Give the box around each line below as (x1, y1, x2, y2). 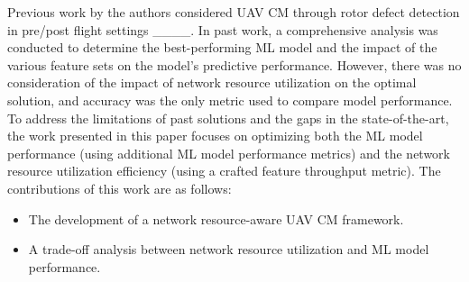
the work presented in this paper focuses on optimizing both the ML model (7, 126, 423, 145)
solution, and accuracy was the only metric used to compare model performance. (7, 90, 453, 109)
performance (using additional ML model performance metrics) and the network (7, 143, 450, 162)
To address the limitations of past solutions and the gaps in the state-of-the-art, (7, 108, 449, 127)
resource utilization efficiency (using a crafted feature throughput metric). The (7, 161, 441, 180)
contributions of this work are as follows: (7, 178, 232, 197)
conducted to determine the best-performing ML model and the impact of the (7, 38, 437, 57)
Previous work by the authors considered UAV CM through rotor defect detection (7, 3, 460, 21)
